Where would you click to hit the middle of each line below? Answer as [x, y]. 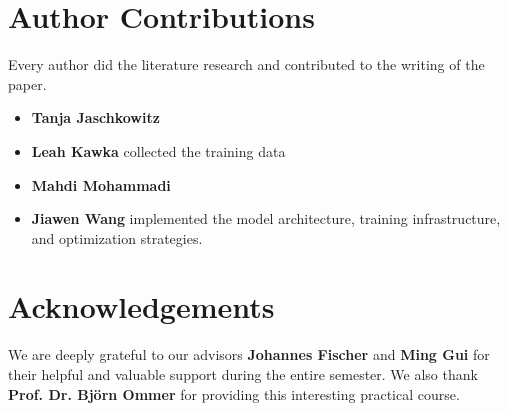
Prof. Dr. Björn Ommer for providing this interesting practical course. [234, 393]
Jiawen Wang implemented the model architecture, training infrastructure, [266, 218]
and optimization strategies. [117, 237]
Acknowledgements [141, 306]
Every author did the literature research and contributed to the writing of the [246, 64]
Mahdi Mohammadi [101, 184]
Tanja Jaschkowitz [95, 117]
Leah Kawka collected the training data [158, 150]
